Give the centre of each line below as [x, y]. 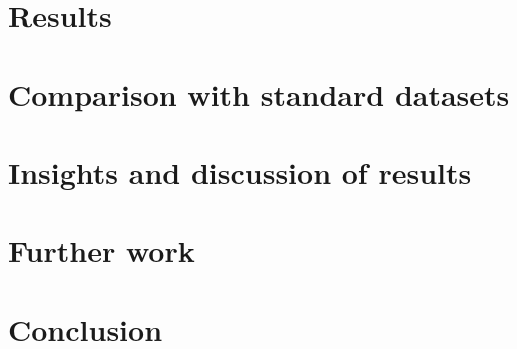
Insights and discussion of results [240, 171]
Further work [101, 250]
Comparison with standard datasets [259, 93]
